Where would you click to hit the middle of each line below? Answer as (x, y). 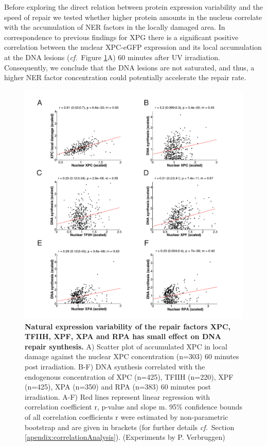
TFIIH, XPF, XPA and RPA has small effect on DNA (123, 336)
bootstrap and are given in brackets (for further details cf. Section (130, 427)
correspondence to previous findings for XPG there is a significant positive (121, 37)
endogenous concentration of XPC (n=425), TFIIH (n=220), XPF (129, 376)
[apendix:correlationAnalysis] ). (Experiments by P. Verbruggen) (125, 437)
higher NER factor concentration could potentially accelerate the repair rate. (125, 77)
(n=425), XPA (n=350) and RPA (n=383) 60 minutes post (118, 387)
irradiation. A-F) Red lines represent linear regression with (117, 396)
